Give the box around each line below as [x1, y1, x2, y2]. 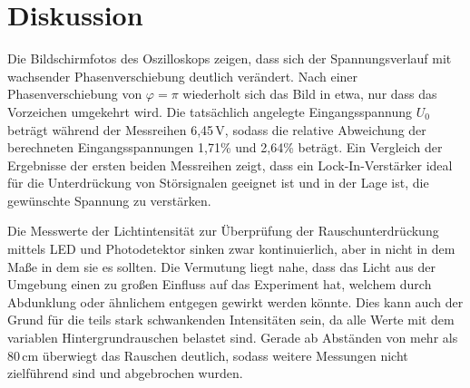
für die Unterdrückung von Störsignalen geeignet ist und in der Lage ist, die [7, 173, 429, 192]
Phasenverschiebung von [7, 84, 142, 103]
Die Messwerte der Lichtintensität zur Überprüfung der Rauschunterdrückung [7, 221, 439, 240]
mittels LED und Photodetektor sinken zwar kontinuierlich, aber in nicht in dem [7, 239, 455, 258]
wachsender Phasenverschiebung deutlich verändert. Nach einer [7, 66, 358, 85]
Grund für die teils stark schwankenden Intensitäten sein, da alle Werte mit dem [7, 310, 455, 329]
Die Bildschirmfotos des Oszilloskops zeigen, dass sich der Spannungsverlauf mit [7, 49, 452, 68]
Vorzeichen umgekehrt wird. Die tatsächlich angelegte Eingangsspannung [7, 102, 413, 121]
